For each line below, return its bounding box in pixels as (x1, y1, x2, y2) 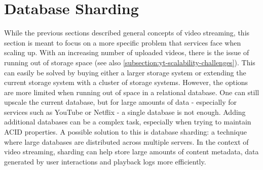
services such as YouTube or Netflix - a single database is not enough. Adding (4, 106, 246, 117)
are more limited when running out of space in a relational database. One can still (4, 87, 259, 97)
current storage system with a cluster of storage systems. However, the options (4, 77, 248, 88)
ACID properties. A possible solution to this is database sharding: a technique (4, 126, 247, 137)
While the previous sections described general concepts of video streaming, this (4, 27, 250, 38)
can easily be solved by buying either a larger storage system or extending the (4, 67, 246, 77)
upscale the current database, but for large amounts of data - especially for (4, 97, 237, 107)
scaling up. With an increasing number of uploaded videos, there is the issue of (4, 47, 249, 58)
